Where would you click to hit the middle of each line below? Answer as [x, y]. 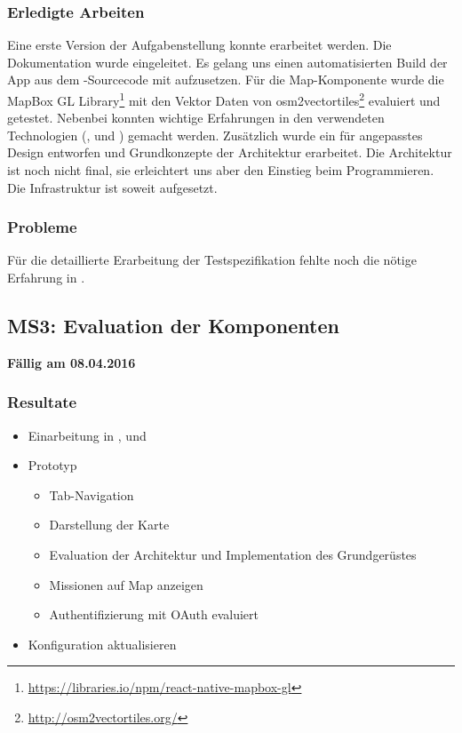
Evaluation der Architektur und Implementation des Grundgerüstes [233, 555]
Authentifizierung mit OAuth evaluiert [154, 614]
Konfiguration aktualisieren [102, 644]
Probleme [42, 227]
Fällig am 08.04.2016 [72, 362]
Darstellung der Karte [109, 525]
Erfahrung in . [46, 278]
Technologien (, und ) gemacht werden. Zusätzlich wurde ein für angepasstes [215, 135]
